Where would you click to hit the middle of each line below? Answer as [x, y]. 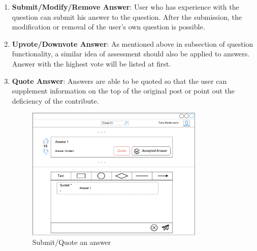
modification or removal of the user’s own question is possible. [108, 27]
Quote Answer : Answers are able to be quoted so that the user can [119, 81]
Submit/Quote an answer [72, 242]
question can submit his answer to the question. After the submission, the [127, 17]
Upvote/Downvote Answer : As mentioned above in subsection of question [133, 43]
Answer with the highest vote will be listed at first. [91, 63]
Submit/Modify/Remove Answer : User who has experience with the [125, 7]
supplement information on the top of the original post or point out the [123, 91]
